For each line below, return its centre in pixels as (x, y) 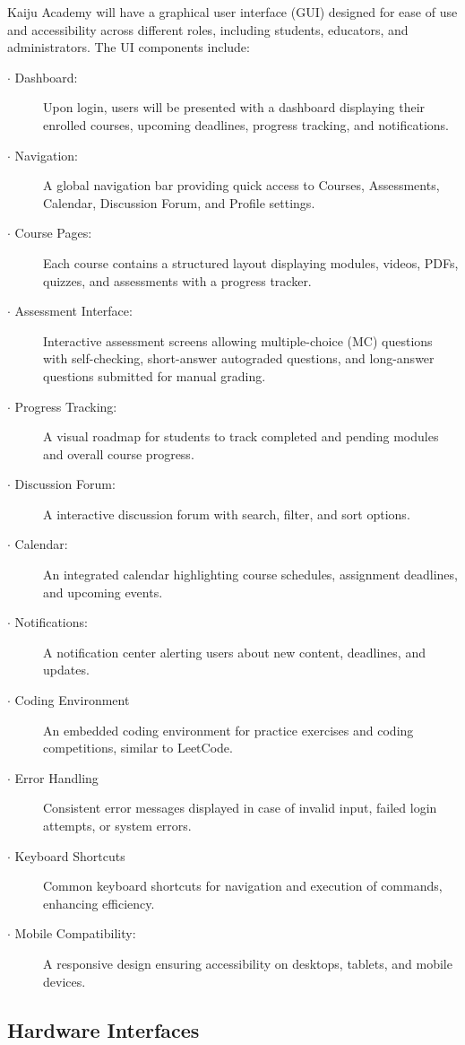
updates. (66, 670)
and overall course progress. (119, 453)
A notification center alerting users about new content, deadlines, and (234, 652)
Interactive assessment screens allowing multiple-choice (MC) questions (238, 340)
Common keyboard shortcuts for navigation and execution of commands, (243, 886)
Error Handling (56, 777)
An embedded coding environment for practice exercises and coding (228, 730)
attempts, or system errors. (117, 825)
